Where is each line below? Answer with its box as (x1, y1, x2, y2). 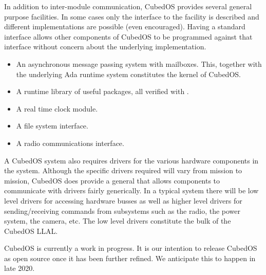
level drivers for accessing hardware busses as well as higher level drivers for (4, 195, 242, 206)
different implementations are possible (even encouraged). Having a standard (4, 21, 245, 32)
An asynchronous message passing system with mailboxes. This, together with (16, 58, 262, 69)
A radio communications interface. (16, 137, 124, 148)
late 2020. (4, 263, 35, 273)
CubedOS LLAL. (4, 225, 58, 236)
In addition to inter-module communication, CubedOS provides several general (4, 1, 252, 11)
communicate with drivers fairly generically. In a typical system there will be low (4, 185, 259, 196)
